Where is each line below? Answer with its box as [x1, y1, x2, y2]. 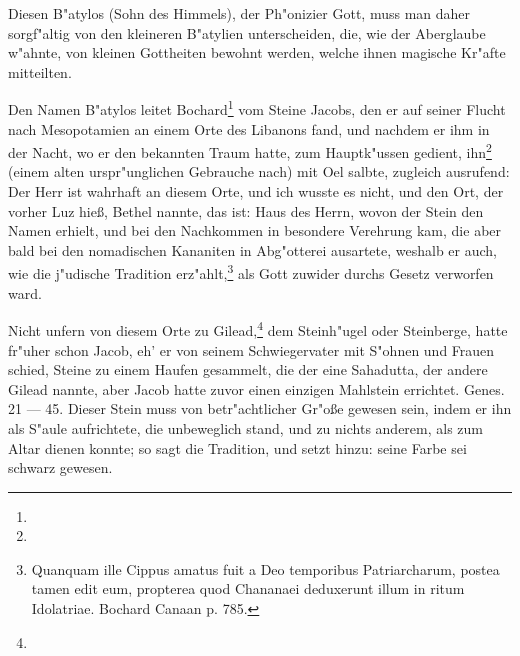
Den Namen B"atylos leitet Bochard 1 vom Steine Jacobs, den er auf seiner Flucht [8, 96, 506, 120]
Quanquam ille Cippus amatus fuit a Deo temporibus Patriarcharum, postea [31, 558, 500, 579]
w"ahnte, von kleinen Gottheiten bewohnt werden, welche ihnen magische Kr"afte [8, 42, 506, 63]
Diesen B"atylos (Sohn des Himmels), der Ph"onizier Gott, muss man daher [8, 3, 471, 23]
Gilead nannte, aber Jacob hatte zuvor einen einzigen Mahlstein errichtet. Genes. [8, 378, 505, 399]
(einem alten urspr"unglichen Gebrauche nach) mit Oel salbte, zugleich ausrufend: [8, 161, 510, 182]
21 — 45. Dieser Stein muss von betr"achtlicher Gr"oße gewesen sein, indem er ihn [8, 398, 512, 419]
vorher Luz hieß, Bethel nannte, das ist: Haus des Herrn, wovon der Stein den [8, 200, 484, 221]
